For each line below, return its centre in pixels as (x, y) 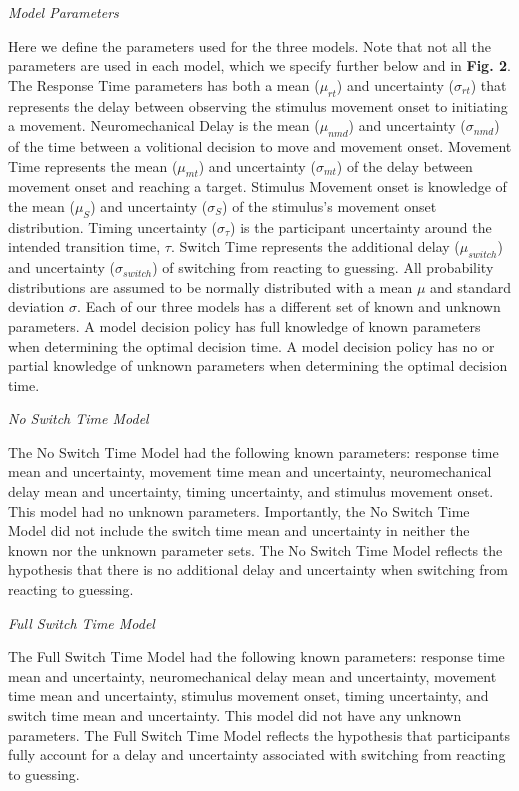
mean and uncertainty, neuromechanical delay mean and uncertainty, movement (252, 675)
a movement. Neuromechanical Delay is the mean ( (164, 125)
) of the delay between (404, 165)
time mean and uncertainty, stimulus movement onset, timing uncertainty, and (248, 695)
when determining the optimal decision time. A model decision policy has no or (251, 345)
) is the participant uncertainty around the (361, 226)
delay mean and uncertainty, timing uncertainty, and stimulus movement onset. (251, 491)
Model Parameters (63, 12)
